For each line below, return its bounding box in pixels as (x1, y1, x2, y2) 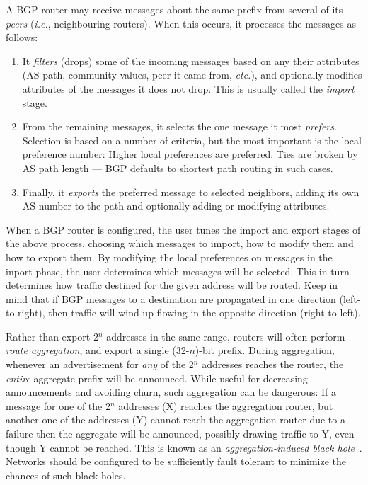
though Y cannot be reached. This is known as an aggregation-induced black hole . (6, 440, 362, 455)
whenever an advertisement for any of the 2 (6, 357, 194, 372)
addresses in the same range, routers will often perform (106, 329, 345, 343)
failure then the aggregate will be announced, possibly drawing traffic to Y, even (6, 426, 355, 441)
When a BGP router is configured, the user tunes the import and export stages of (6, 222, 361, 236)
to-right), (6, 305, 45, 320)
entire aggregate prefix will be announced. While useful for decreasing (6, 370, 308, 385)
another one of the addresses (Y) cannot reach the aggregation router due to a (6, 412, 345, 427)
